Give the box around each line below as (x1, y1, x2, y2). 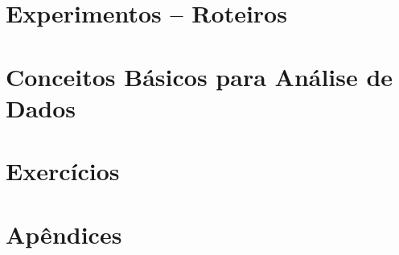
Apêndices (6, 217, 122, 250)
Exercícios (6, 154, 120, 187)
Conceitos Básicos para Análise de (6, 60, 393, 93)
